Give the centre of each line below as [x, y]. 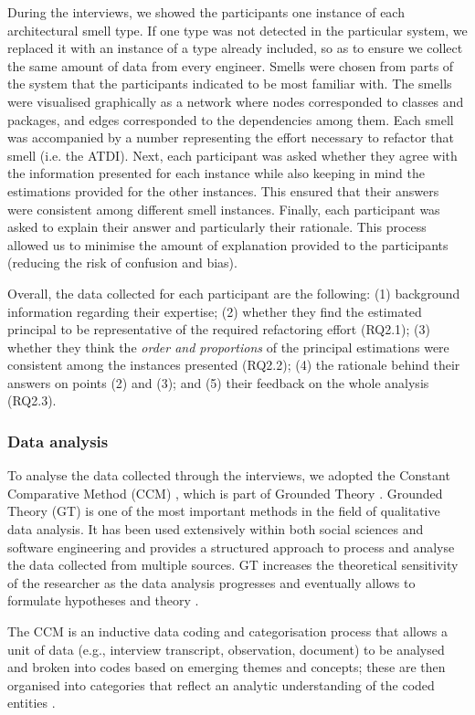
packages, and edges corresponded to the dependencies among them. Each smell [231, 119]
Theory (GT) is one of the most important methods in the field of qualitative [224, 511]
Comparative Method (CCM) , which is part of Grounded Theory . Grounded [225, 493]
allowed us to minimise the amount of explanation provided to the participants [228, 244]
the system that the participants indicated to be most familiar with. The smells [230, 84]
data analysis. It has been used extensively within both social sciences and [216, 529]
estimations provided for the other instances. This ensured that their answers [223, 190]
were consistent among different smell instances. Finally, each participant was [224, 209]
